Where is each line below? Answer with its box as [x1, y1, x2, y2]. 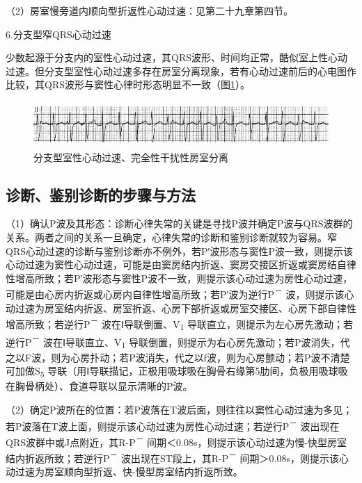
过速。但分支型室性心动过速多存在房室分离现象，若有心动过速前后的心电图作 [6, 63, 356, 78]
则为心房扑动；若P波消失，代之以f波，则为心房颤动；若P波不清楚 [51, 350, 350, 364]
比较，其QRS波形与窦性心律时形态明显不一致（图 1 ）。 [6, 77, 250, 92]
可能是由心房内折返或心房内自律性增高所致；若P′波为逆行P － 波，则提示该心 [6, 285, 354, 301]
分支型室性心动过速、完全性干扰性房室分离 [33, 149, 228, 164]
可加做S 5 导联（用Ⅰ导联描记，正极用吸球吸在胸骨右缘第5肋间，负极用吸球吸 [6, 363, 348, 380]
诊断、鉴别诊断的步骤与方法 [6, 183, 196, 205]
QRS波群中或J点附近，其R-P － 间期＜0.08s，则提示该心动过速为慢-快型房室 [6, 432, 347, 449]
